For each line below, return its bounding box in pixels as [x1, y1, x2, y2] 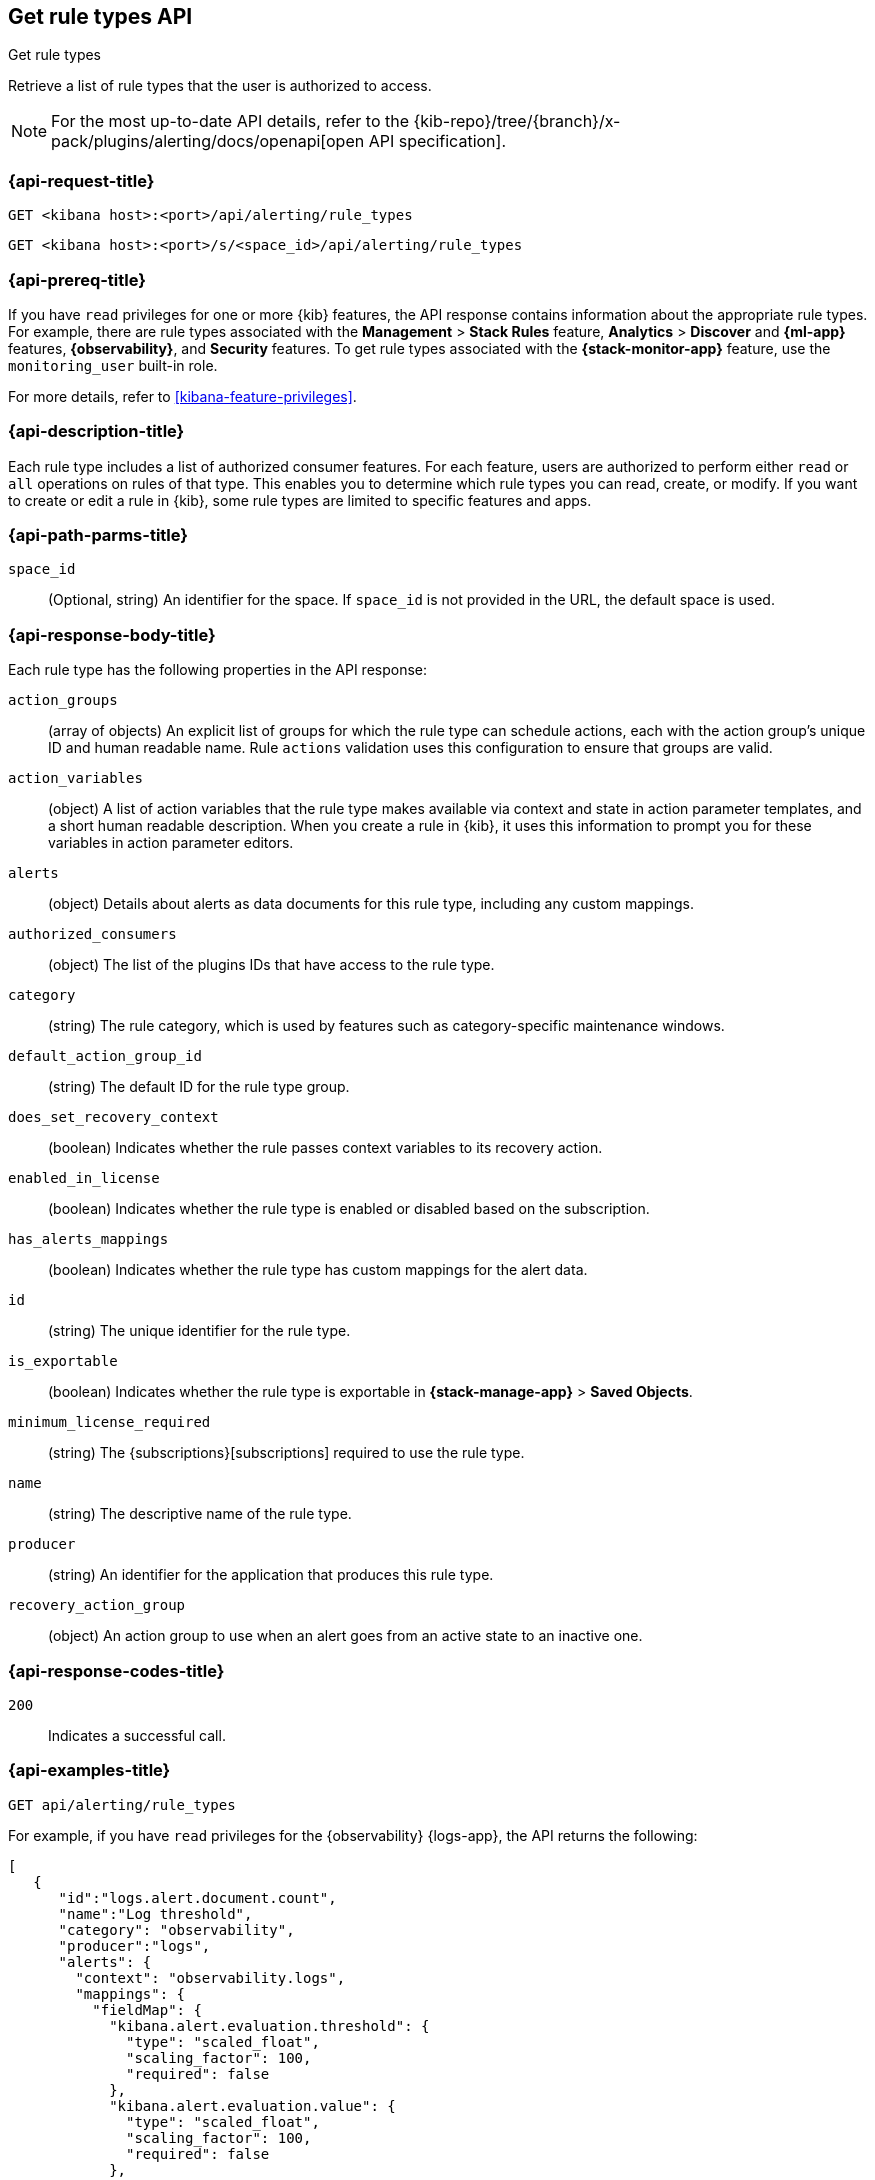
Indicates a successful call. [48, 1726, 226, 1744]
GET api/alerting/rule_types [8, 1796, 236, 1813]
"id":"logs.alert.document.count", [58, 1889, 337, 1906]
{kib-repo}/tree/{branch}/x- [413, 111, 621, 132]
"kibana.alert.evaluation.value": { [109, 2097, 396, 2114]
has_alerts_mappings [8, 1231, 169, 1248]
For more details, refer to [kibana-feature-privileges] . [8, 387, 357, 405]
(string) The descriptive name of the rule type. [48, 1505, 352, 1523]
